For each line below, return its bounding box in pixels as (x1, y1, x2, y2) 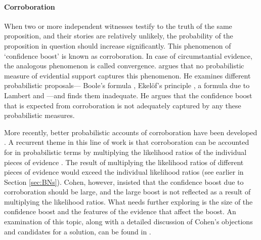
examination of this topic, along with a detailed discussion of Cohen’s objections (4, 216, 253, 227)
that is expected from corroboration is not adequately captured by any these (4, 100, 241, 110)
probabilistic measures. (4, 110, 75, 121)
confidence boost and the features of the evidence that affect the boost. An (4, 206, 236, 217)
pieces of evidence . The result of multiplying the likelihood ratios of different (4, 156, 244, 167)
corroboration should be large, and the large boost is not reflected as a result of (4, 186, 251, 197)
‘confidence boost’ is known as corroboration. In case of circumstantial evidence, (4, 50, 252, 61)
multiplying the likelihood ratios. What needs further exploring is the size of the (4, 196, 253, 207)
